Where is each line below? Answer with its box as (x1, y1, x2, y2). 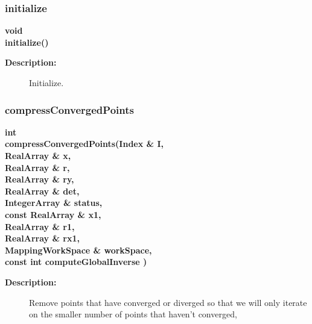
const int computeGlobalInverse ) (5, 255, 147, 268)
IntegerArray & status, (5, 196, 103, 209)
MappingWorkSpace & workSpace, (5, 243, 152, 256)
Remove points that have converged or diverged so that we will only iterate (29, 296, 307, 308)
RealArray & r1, (5, 220, 75, 232)
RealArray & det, (5, 184, 80, 197)
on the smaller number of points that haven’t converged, (29, 308, 237, 320)
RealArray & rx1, (5, 232, 80, 245)
